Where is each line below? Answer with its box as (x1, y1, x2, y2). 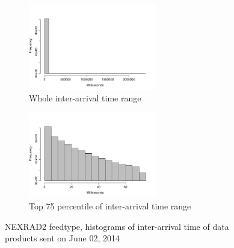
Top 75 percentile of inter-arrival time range (29, 200, 191, 212)
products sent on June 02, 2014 (5, 232, 120, 244)
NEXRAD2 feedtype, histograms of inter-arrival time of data (5, 220, 229, 232)
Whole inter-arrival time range (29, 92, 141, 104)
